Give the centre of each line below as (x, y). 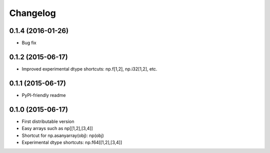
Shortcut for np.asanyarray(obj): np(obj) (63, 135)
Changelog (32, 13)
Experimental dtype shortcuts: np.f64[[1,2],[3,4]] (72, 142)
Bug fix (29, 43)
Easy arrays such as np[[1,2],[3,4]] (57, 128)
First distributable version (48, 121)
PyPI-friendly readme (44, 95)
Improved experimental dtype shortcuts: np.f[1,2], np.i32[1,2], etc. (89, 69)
